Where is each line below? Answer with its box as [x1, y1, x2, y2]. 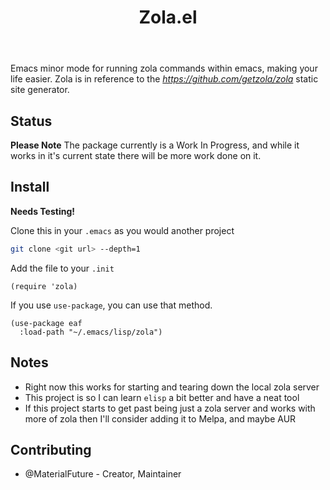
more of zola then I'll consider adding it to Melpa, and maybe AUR [24, 412, 297, 425]
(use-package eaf [10, 318, 83, 328]
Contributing [10, 441, 92, 458]
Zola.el [138, 6, 198, 29]
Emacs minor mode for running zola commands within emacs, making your [10, 62, 318, 75]
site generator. [10, 84, 70, 96]
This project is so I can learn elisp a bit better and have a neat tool [24, 391, 300, 403]
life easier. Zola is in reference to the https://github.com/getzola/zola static [10, 73, 319, 85]
